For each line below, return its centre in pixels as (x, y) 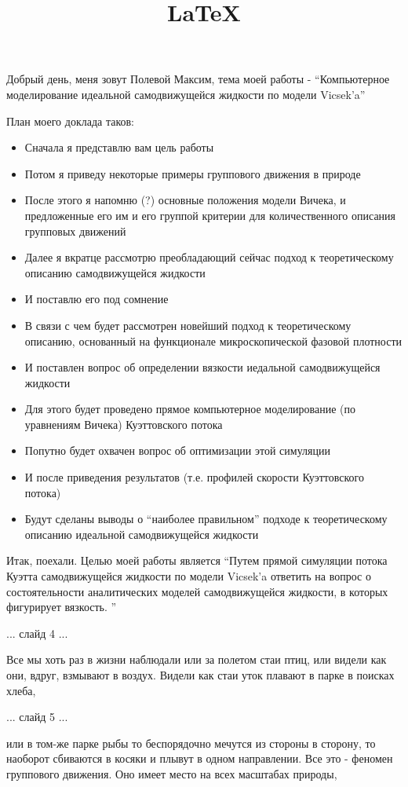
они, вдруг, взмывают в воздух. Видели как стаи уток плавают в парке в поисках (200, 675)
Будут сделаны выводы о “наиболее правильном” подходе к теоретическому (206, 519)
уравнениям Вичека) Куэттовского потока (124, 424)
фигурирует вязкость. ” (62, 607)
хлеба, (21, 690)
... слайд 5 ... (37, 717)
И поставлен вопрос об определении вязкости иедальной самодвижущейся (202, 367)
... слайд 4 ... (37, 633)
